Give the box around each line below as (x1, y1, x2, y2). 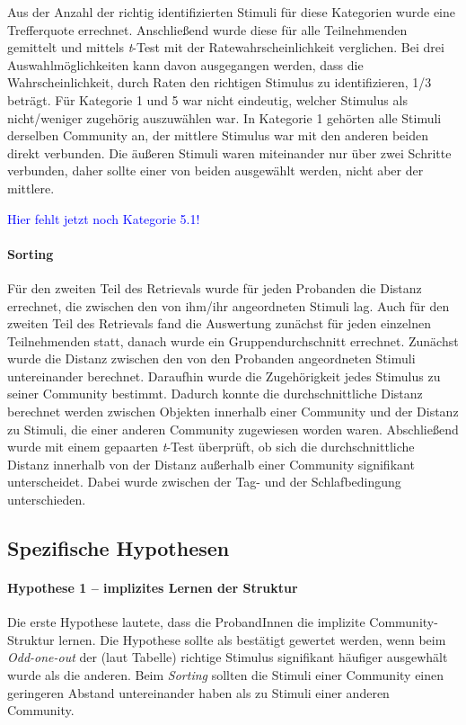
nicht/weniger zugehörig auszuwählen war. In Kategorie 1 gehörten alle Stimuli (7, 108, 442, 127)
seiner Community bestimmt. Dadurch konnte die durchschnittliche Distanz (7, 384, 423, 403)
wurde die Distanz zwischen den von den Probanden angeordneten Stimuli (7, 349, 416, 368)
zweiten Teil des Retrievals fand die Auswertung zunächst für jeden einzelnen (7, 314, 431, 333)
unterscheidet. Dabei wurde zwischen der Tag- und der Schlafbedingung (7, 472, 401, 491)
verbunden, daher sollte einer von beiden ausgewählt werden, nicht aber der (7, 161, 424, 180)
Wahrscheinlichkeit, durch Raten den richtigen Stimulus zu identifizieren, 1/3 (7, 73, 432, 92)
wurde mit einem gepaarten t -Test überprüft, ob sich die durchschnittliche (7, 437, 415, 456)
